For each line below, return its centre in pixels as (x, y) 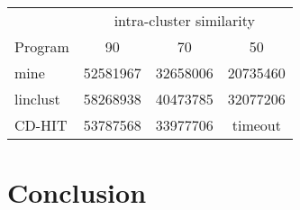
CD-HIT (41, 125)
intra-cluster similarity (184, 20)
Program (42, 46)
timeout (256, 125)
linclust (37, 99)
